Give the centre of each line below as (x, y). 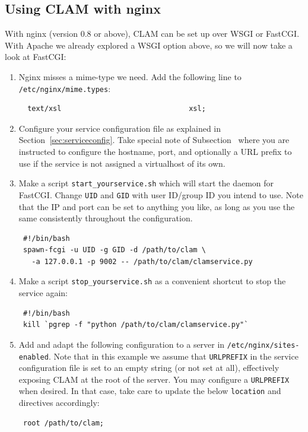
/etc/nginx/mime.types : (65, 88)
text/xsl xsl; (117, 109)
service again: (43, 293)
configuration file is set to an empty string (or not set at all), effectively (149, 368)
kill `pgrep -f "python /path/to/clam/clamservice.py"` (136, 325)
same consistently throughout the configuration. (106, 218)
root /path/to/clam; (63, 423)
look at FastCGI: (36, 57)
